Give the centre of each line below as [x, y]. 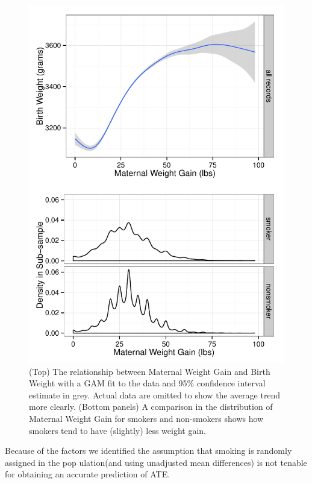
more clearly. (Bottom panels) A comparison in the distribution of [151, 407]
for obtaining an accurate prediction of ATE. [88, 474]
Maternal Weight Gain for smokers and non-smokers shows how [146, 418]
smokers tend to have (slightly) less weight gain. [117, 430]
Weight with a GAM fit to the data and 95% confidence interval [147, 383]
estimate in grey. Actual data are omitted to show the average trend [155, 394]
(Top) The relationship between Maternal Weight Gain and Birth [150, 371]
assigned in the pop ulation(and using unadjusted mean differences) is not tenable [156, 462]
